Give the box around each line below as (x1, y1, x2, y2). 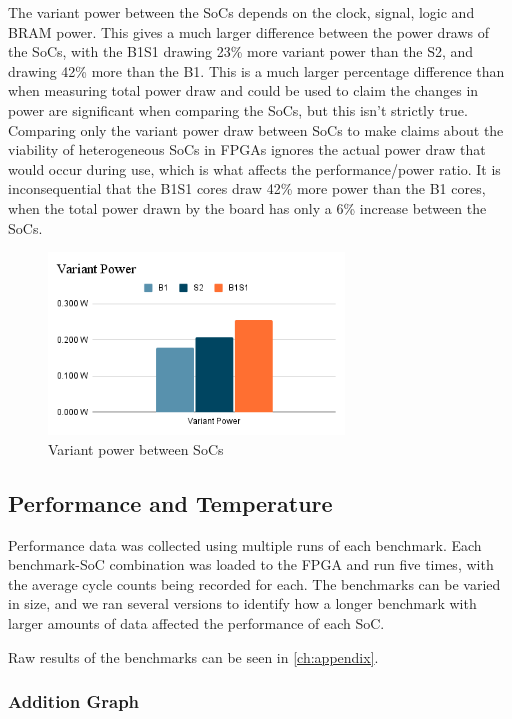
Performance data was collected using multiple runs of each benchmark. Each (8, 534, 482, 555)
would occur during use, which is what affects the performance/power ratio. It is (8, 158, 501, 179)
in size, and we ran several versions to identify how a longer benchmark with (8, 593, 477, 614)
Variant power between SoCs (48, 438, 224, 459)
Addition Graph (8, 689, 140, 714)
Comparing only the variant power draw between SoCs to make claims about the (8, 119, 504, 140)
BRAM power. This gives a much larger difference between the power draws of (8, 21, 490, 42)
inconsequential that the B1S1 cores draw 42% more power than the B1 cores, (8, 178, 486, 199)
